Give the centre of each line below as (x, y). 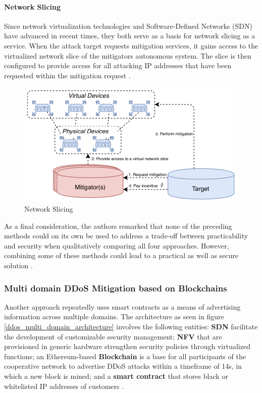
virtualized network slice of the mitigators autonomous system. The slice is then (128, 55)
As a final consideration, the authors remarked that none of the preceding (118, 226)
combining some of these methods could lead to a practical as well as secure (121, 255)
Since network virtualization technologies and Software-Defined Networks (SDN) (128, 26)
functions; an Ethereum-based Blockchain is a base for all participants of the (125, 356)
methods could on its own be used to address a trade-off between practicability (126, 236)
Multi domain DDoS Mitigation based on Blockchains (116, 288)
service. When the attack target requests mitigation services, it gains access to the (131, 45)
